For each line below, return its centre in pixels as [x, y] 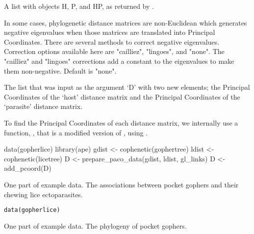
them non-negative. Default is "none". [60, 70]
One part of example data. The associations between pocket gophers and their [121, 184]
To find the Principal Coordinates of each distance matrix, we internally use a [121, 122]
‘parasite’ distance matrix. [43, 106]
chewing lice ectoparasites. [43, 194]
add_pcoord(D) [28, 168]
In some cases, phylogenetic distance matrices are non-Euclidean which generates [126, 22]
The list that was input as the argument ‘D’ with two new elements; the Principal [127, 87]
